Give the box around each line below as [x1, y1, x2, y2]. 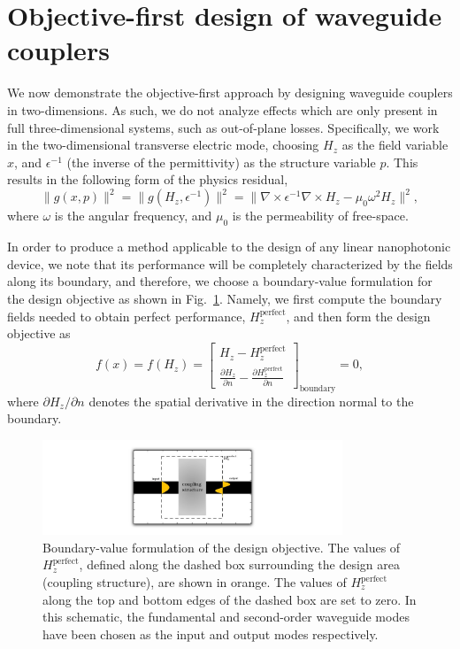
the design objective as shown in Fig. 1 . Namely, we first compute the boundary [7, 289, 442, 307]
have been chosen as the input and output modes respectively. [42, 624, 379, 643]
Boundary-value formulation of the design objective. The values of [42, 537, 401, 556]
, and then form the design [286, 306, 431, 325]
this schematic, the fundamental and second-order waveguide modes [42, 607, 410, 626]
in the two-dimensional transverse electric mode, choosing [7, 135, 319, 154]
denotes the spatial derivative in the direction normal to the [88, 391, 414, 410]
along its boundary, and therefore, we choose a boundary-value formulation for [7, 272, 433, 290]
